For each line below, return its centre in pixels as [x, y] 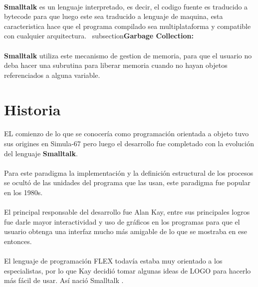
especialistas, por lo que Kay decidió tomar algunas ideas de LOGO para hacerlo [128, 270]
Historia [32, 109]
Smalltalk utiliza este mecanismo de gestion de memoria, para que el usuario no [128, 55]
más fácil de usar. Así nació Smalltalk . [64, 280]
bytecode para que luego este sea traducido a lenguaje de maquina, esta [114, 16]
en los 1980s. [23, 192]
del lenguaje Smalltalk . [41, 153]
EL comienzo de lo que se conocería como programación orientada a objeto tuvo [127, 134]
